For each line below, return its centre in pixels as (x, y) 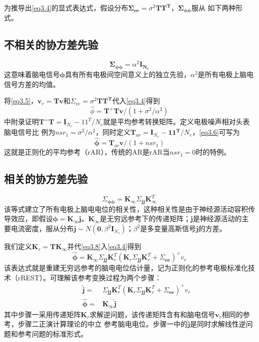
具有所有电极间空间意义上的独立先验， (128, 74)
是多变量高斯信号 (168, 228)
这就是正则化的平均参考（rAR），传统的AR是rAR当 (87, 152)
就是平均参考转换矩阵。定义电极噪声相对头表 (177, 122)
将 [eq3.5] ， (21, 101)
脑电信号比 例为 (30, 132)
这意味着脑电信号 (32, 74)
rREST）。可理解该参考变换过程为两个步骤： (90, 277)
